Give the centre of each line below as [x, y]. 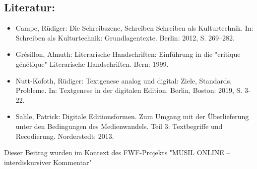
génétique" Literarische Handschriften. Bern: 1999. [92, 63]
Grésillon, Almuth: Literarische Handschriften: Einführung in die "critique [128, 54]
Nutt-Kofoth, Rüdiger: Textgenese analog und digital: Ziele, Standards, [124, 80]
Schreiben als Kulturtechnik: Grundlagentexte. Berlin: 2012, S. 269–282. [125, 37]
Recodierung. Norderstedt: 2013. [65, 136]
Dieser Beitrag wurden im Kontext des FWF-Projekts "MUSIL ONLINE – [117, 152]
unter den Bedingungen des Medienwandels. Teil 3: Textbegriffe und [119, 126]
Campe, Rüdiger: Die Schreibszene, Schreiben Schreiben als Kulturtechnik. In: [134, 28]
